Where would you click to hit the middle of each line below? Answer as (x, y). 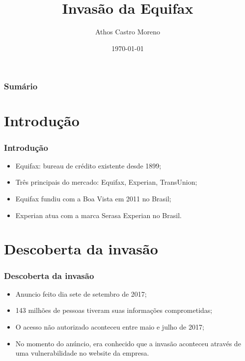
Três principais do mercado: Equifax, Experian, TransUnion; (106, 182)
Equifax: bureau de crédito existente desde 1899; (88, 165)
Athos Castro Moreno (128, 32)
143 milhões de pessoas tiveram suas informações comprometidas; (114, 310)
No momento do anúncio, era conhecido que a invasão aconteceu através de (128, 343)
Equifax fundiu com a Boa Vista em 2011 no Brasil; (93, 199)
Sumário (21, 86)
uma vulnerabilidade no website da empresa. (82, 353)
